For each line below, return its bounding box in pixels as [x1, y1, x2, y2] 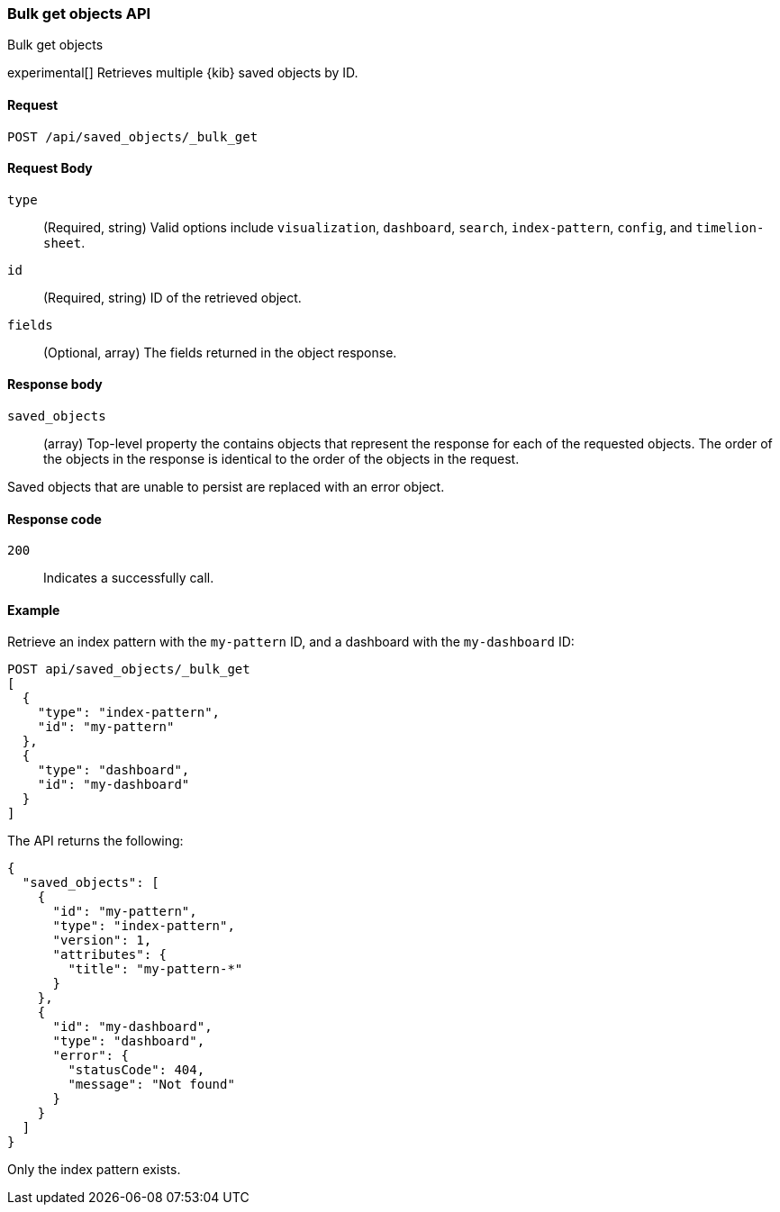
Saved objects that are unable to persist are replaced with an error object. [7, 479, 445, 495]
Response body [7, 376, 103, 393]
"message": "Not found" [68, 1077, 235, 1092]
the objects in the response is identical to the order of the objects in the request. [43, 451, 520, 467]
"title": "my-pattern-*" [68, 962, 243, 977]
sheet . [43, 234, 86, 250]
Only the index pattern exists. [7, 1162, 181, 1178]
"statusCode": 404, [68, 1063, 205, 1078]
